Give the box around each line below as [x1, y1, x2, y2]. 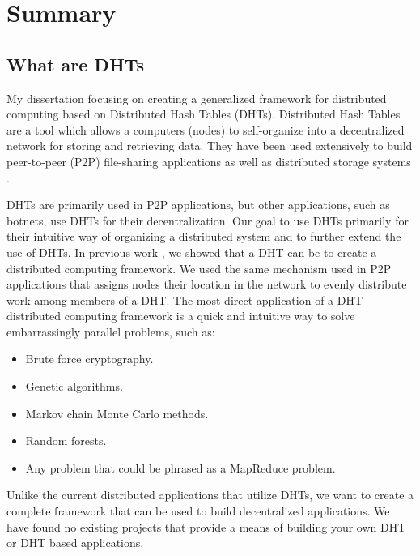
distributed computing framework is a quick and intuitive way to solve [6, 307, 355, 324]
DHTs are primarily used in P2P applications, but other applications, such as [6, 196, 390, 213]
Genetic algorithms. [25, 378, 123, 395]
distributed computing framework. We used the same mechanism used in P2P [6, 259, 392, 276]
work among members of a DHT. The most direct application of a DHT [6, 291, 363, 308]
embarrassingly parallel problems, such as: [6, 323, 215, 340]
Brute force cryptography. [25, 350, 154, 367]
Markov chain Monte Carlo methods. [25, 404, 209, 421]
